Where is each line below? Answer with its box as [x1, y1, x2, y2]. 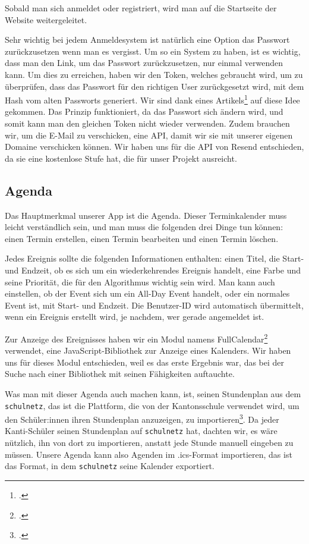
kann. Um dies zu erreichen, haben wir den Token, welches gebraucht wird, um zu [5, 68, 303, 80]
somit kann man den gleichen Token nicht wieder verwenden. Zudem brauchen [5, 117, 290, 129]
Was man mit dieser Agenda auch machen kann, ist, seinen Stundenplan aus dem [5, 387, 301, 400]
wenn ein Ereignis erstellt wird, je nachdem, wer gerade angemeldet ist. [5, 310, 264, 323]
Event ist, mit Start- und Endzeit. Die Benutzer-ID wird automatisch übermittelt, [5, 298, 304, 311]
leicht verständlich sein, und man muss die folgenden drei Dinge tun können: [5, 221, 283, 233]
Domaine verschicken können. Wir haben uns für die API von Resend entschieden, [5, 140, 304, 153]
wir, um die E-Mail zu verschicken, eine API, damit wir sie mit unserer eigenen [5, 128, 293, 141]
